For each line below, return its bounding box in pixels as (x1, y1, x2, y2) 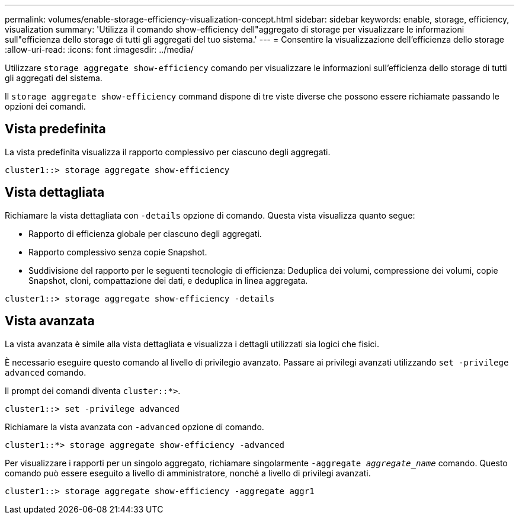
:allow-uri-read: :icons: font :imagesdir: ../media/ (5, 44, 194, 55)
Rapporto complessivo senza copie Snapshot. (28, 246, 207, 257)
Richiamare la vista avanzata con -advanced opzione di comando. (5, 421, 264, 432)
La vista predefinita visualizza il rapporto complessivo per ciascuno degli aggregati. (5, 146, 331, 157)
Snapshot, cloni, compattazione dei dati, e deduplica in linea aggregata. (28, 275, 308, 286)
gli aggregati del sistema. (5, 73, 102, 83)
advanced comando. (5, 367, 86, 377)
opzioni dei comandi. (5, 101, 86, 111)
